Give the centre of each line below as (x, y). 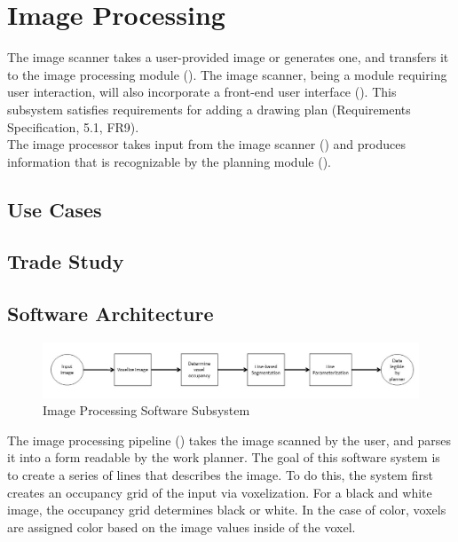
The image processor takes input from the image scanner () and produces (206, 144)
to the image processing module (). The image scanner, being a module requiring (227, 74)
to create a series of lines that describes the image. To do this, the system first (220, 474)
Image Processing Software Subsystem (146, 410)
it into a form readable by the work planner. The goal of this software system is (224, 457)
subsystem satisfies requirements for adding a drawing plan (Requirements (209, 109)
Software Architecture (111, 314)
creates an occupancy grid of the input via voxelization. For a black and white (220, 492)
